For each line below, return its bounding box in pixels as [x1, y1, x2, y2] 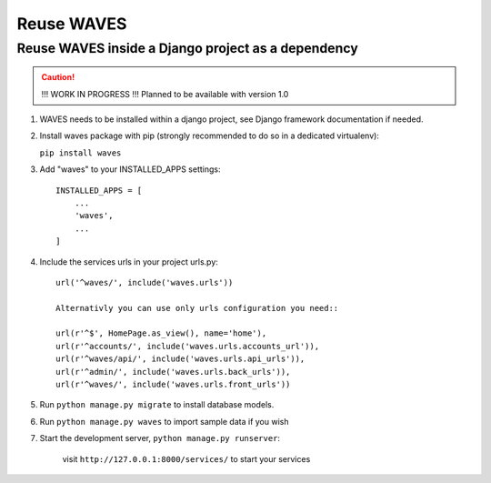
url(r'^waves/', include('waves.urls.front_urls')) [55, 379, 291, 390]
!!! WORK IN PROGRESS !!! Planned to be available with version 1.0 [41, 88, 289, 99]
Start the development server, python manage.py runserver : [39, 433, 281, 444]
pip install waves [39, 147, 122, 158]
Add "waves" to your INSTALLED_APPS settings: [39, 164, 221, 175]
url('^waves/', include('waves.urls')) [55, 277, 234, 287]
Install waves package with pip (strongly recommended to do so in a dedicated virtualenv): [39, 130, 379, 141]
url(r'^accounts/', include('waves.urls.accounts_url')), [55, 341, 320, 351]
